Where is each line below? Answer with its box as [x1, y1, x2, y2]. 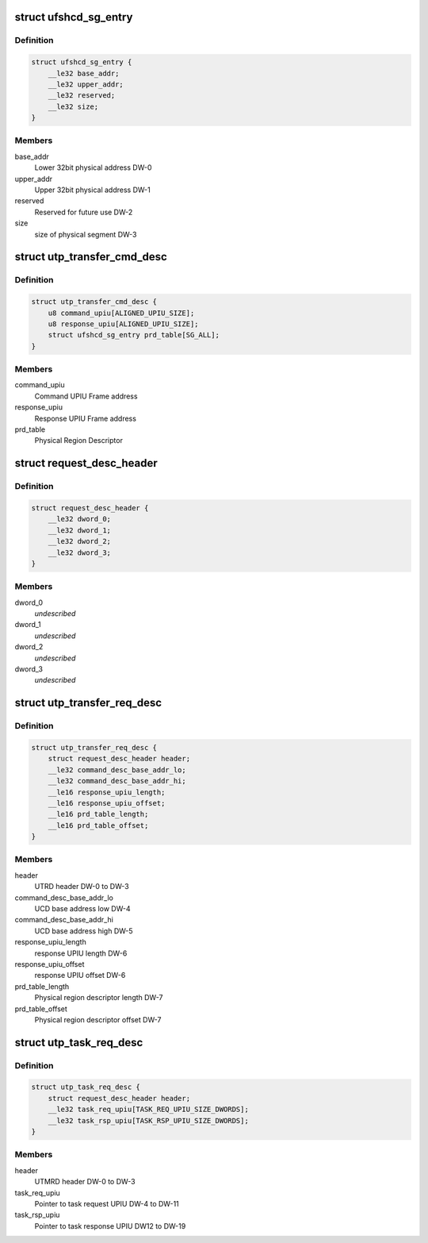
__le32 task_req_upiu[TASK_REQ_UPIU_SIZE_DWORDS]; [48, 1105, 249, 1114]
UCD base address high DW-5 [34, 926, 134, 936]
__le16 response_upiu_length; [48, 787, 166, 797]
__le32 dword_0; [48, 514, 111, 524]
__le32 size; [48, 102, 99, 111]
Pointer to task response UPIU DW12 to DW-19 [34, 1221, 186, 1230]
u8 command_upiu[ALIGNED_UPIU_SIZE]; [48, 308, 195, 317]
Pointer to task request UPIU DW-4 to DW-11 [34, 1199, 180, 1208]
